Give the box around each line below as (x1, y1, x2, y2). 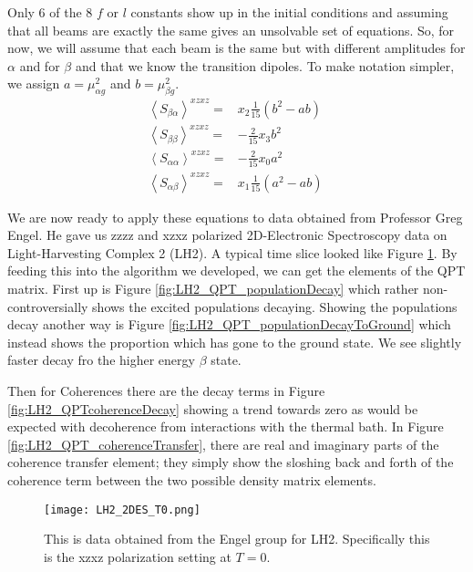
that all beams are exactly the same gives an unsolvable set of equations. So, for (7, 20, 455, 39)
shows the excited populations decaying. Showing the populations (92, 296, 458, 316)
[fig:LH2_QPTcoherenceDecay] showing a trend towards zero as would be (7, 399, 418, 418)
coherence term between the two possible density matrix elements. (7, 470, 376, 489)
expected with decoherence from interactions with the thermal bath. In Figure (7, 417, 444, 436)
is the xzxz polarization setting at (44, 546, 231, 566)
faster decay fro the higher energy (7, 350, 195, 369)
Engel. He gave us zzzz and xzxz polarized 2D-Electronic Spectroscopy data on (7, 225, 447, 244)
